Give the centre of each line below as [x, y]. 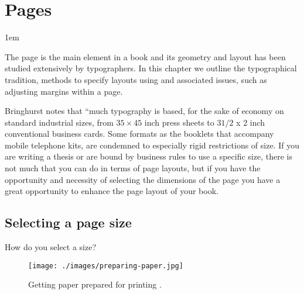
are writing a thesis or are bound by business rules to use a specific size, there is [148, 156]
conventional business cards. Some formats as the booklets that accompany [139, 134]
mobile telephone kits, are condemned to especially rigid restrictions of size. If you [152, 145]
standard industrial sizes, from [59, 122]
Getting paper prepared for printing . [95, 284]
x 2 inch [251, 122]
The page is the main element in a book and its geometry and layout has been [145, 56]
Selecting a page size [68, 222]
